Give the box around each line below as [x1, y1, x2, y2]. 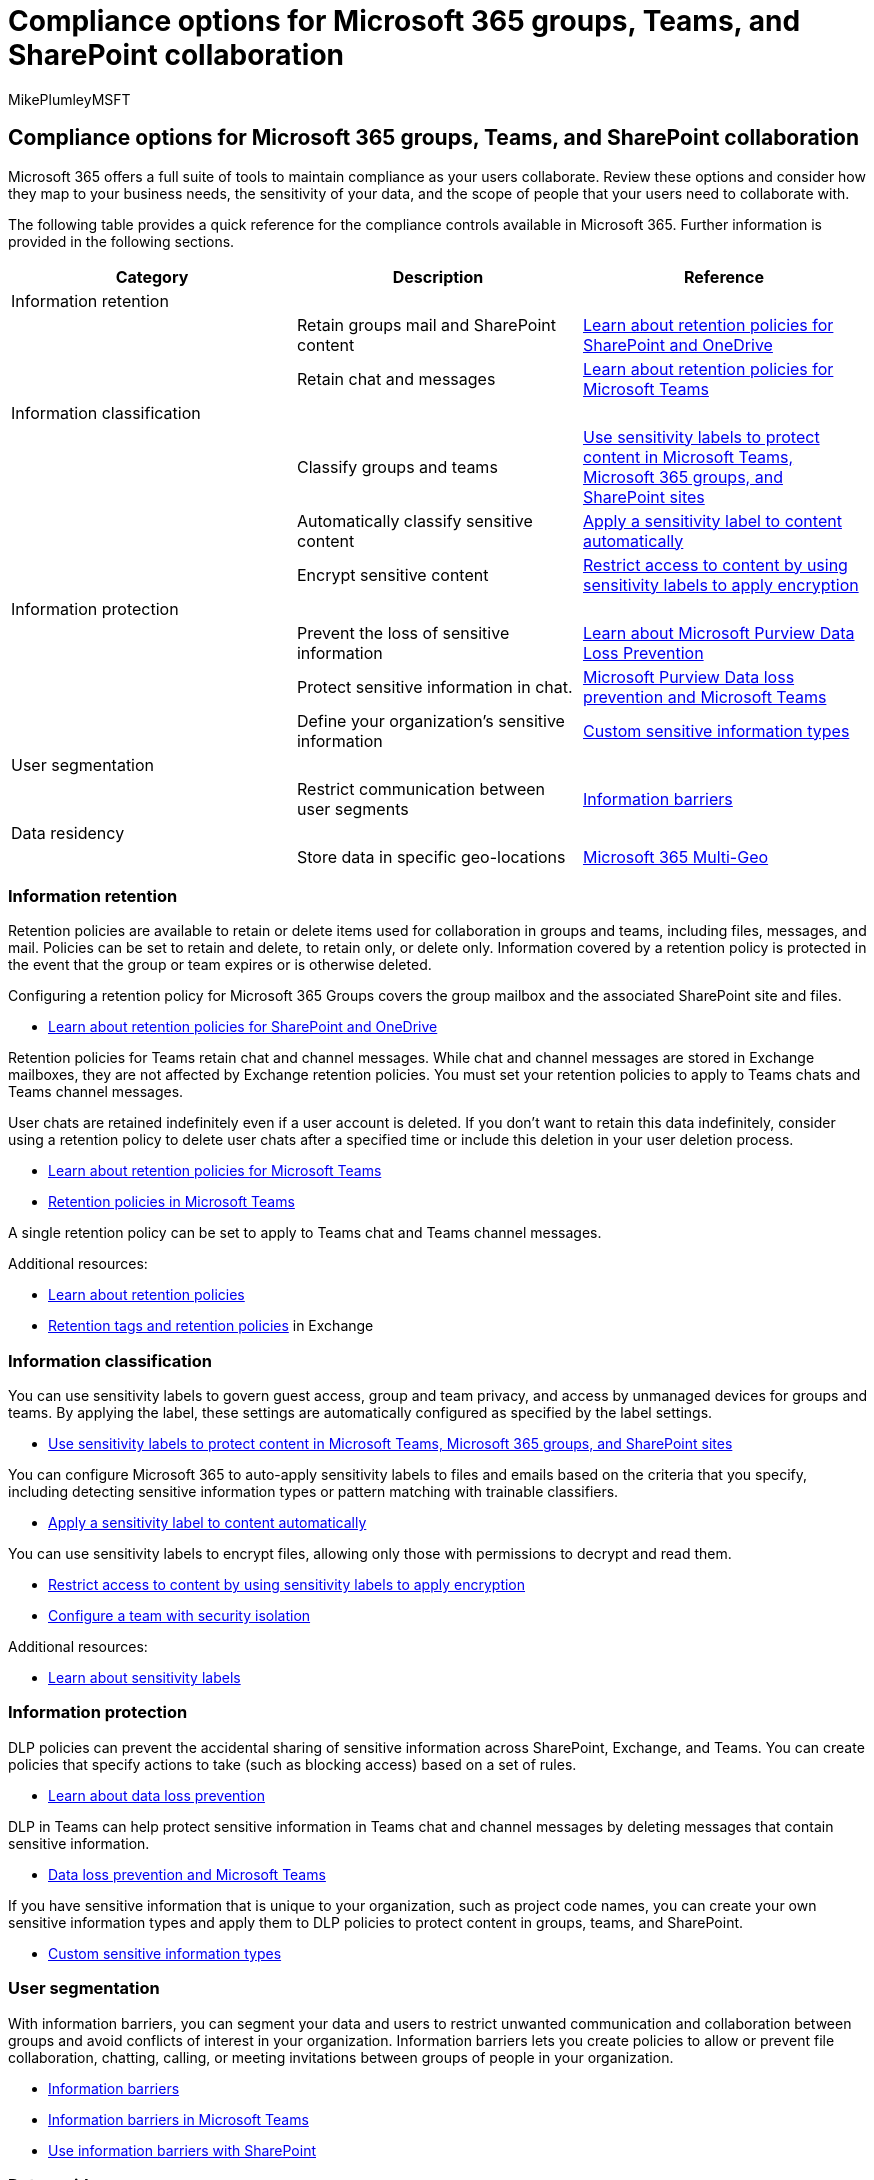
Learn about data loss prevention [48, 1786, 265, 1804]
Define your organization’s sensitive [296, 710, 565, 731]
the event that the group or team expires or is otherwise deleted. [8, 956, 432, 974]
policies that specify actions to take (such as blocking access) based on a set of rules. [8, 1755, 577, 1773]
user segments [296, 798, 409, 819]
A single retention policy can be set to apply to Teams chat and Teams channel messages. [8, 1224, 602, 1242]
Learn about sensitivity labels [48, 1669, 241, 1687]
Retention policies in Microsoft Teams [48, 1193, 295, 1211]
